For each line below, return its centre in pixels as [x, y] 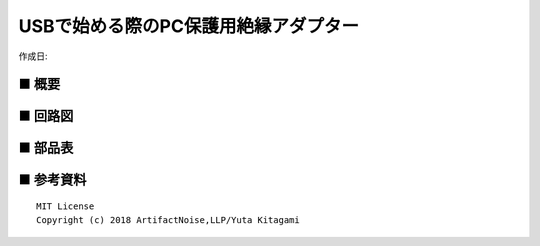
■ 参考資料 [52, 180]
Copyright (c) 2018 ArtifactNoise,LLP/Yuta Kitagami [168, 220]
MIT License [65, 206]
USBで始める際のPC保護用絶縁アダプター [189, 26]
